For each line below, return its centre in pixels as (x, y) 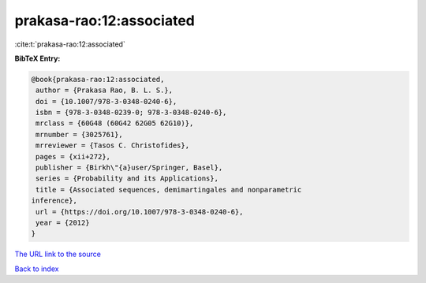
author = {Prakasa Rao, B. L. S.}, (105, 90)
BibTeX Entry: (37, 58)
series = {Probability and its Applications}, (127, 179)
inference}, (54, 201)
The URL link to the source (58, 254)
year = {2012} (63, 223)
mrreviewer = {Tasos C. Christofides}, (112, 145)
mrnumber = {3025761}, (80, 134)
